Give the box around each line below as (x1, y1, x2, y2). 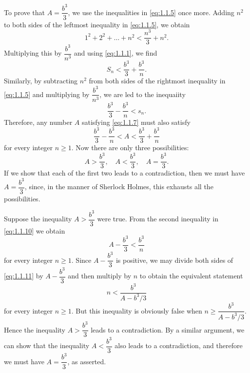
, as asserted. (67, 356, 106, 366)
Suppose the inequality (4, 214, 72, 224)
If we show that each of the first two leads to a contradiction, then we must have (4, 168, 245, 178)
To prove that (4, 7, 45, 17)
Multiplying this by (4, 48, 62, 58)
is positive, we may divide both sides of (115, 255, 233, 265)
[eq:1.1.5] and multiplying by (4, 89, 90, 99)
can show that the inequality (4, 340, 90, 351)
